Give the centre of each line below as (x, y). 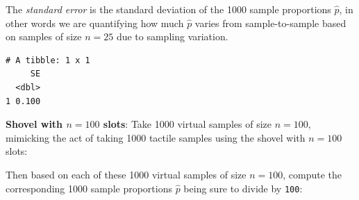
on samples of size (44, 36)
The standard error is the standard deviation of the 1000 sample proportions (168, 9)
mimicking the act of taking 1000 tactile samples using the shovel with (156, 137)
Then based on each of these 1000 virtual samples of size (126, 174)
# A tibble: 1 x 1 (48, 60)
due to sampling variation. (172, 36)
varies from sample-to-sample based (270, 23)
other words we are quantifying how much (95, 23)
